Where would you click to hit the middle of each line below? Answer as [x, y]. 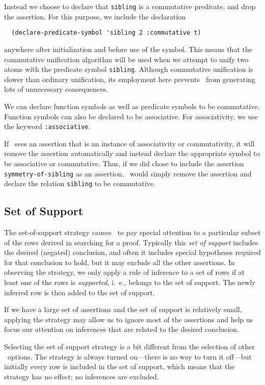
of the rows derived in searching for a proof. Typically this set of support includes [131, 242]
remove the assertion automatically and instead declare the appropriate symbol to [132, 153]
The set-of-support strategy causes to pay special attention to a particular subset [132, 232]
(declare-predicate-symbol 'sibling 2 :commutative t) [106, 33]
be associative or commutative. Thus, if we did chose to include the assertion [124, 163]
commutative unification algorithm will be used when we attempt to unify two [126, 59]
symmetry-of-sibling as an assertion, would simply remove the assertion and [128, 173]
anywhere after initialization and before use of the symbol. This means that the [128, 49]
